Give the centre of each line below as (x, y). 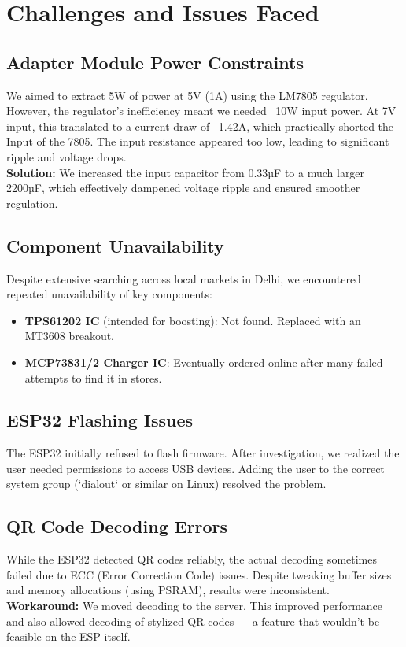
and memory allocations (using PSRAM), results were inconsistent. (168, 590)
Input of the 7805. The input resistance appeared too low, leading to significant (198, 141)
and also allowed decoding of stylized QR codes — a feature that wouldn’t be (193, 621)
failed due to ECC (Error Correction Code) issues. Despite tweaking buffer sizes (199, 574)
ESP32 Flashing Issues (100, 420)
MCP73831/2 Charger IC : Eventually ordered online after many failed (204, 362)
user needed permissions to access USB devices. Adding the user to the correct (196, 468)
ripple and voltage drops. (66, 156)
